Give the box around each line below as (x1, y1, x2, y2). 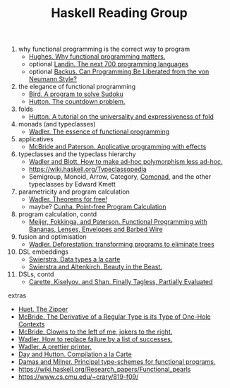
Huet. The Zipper (18, 305, 68, 314)
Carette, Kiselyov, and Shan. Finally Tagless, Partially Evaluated (28, 278, 213, 286)
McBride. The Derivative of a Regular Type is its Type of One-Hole (18, 312, 211, 321)
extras (8, 291, 27, 300)
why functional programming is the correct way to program (18, 45, 190, 54)
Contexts (18, 320, 45, 329)
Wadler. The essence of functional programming (28, 127, 170, 136)
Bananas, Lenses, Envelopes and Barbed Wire (28, 225, 163, 234)
